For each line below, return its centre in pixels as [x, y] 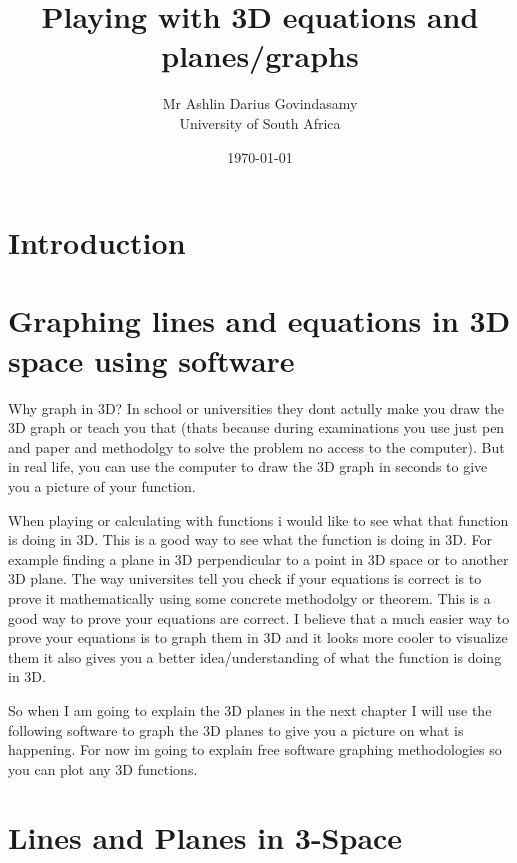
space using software [151, 359]
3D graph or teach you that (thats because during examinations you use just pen [256, 427]
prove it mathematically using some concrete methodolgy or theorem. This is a [249, 597]
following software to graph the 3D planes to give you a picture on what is [236, 729]
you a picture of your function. [102, 485]
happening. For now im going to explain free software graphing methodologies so [255, 749]
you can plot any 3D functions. [103, 768]
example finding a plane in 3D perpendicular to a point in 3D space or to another [258, 558]
